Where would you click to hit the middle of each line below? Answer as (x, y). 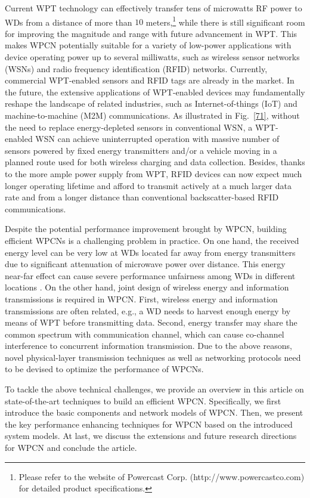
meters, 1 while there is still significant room (225, 21)
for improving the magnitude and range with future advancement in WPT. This (151, 33)
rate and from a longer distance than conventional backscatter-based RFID (142, 197)
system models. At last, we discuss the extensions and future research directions (151, 436)
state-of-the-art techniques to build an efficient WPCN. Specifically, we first (143, 400)
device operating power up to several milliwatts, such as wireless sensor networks (152, 57)
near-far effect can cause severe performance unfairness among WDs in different (150, 275)
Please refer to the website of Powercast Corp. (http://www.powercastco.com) (162, 476)
